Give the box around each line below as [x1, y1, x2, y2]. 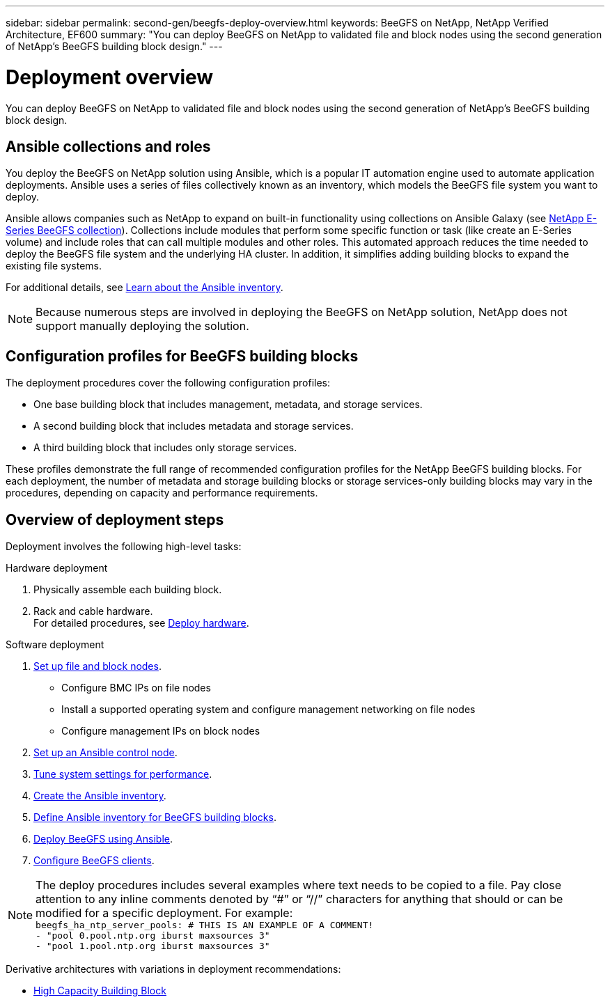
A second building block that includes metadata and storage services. [33, 420, 354, 432]
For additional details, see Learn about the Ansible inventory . [6, 281, 283, 294]
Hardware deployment [6, 562, 108, 574]
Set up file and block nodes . [33, 660, 162, 673]
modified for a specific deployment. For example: [36, 906, 293, 921]
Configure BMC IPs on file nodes [61, 682, 211, 694]
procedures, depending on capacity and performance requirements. [6, 487, 318, 499]
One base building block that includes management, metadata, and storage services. [33, 398, 423, 411]
